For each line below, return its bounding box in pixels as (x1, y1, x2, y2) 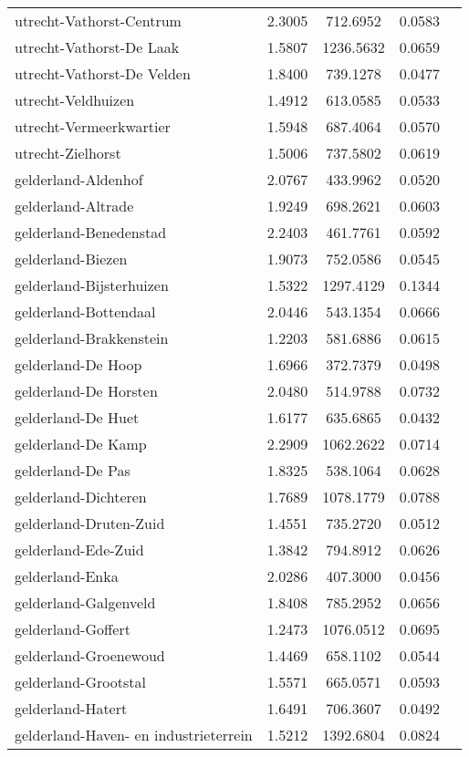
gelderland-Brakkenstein (15, 327, 169, 348)
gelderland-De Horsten (15, 380, 158, 401)
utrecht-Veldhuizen (15, 89, 135, 110)
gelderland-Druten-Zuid (15, 513, 165, 534)
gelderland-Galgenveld (15, 592, 156, 613)
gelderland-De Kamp (15, 433, 147, 454)
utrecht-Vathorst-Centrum (15, 10, 182, 31)
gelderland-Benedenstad (15, 222, 167, 243)
